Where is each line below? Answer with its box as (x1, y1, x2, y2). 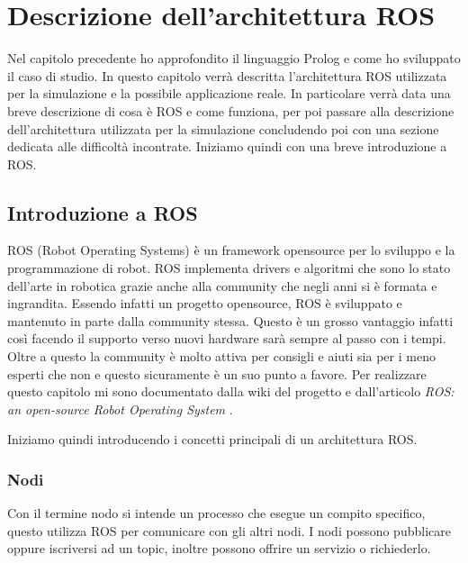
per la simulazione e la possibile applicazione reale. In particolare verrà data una (7, 84, 451, 103)
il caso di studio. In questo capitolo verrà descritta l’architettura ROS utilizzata (7, 66, 447, 85)
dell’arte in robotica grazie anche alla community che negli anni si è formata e (7, 276, 437, 295)
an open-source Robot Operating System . (7, 399, 233, 418)
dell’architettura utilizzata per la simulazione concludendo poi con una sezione (7, 119, 439, 138)
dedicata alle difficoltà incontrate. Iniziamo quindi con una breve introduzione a (7, 137, 447, 156)
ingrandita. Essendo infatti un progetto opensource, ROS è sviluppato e (7, 294, 402, 313)
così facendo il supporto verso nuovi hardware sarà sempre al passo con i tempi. (7, 329, 446, 348)
